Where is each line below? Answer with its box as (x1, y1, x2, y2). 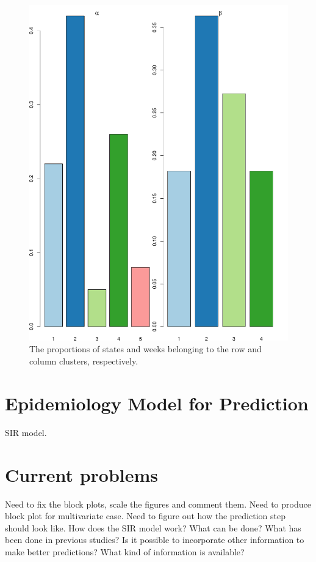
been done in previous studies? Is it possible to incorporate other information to (5, 533, 304, 546)
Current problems (5, 462, 159, 487)
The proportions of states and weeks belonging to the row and (29, 342, 262, 355)
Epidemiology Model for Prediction (5, 390, 309, 415)
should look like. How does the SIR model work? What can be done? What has (5, 521, 301, 534)
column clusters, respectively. (29, 355, 138, 368)
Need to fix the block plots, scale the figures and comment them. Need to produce (5, 497, 311, 510)
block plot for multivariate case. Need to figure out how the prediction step (5, 509, 285, 522)
